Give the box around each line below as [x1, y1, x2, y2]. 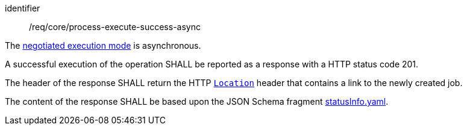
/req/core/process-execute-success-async [29, 22, 201, 32]
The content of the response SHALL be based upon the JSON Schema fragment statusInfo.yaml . [5, 96, 389, 107]
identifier [5, 3, 40, 13]
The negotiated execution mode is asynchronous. [5, 40, 201, 51]
